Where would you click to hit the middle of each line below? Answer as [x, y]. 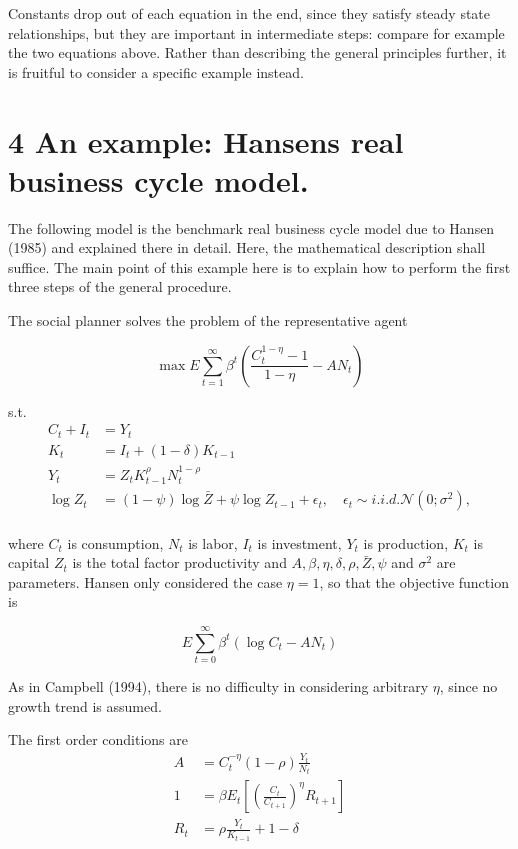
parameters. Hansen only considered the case [145, 581]
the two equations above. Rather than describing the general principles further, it [257, 52]
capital [29, 562]
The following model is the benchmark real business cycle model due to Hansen [251, 227]
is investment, [299, 542]
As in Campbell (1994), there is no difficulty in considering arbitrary [218, 686]
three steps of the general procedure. [120, 286]
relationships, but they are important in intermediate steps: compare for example [256, 32]
